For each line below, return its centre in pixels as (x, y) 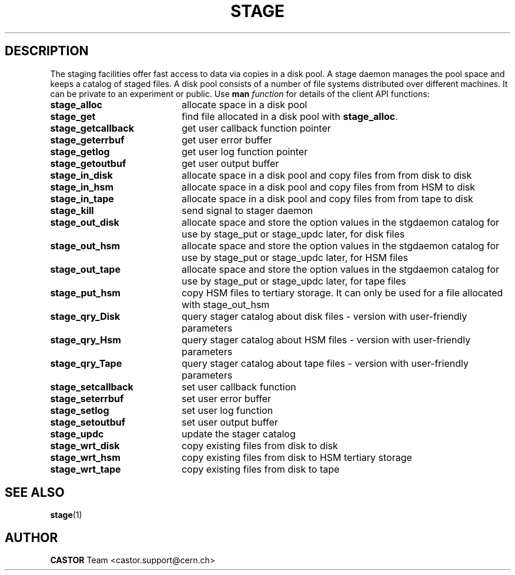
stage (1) (66, 515)
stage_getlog (80, 151)
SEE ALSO (35, 493)
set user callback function (239, 387)
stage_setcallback (92, 387)
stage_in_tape (82, 198)
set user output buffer (230, 422)
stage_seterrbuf (87, 398)
